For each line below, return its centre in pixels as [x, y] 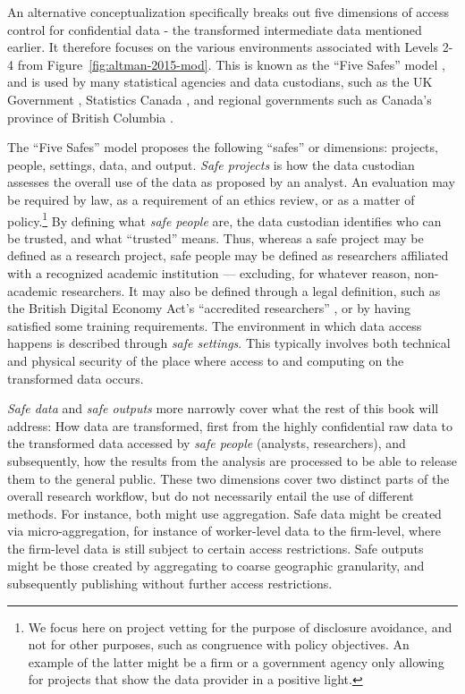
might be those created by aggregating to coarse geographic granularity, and [216, 566]
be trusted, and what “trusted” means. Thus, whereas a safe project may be [216, 237]
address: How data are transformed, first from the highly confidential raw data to [230, 425]
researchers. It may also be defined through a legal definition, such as [251, 290]
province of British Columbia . [90, 117]
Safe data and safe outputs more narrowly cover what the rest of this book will [223, 408]
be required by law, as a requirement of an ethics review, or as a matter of [211, 199]
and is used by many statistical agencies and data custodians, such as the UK [220, 82]
